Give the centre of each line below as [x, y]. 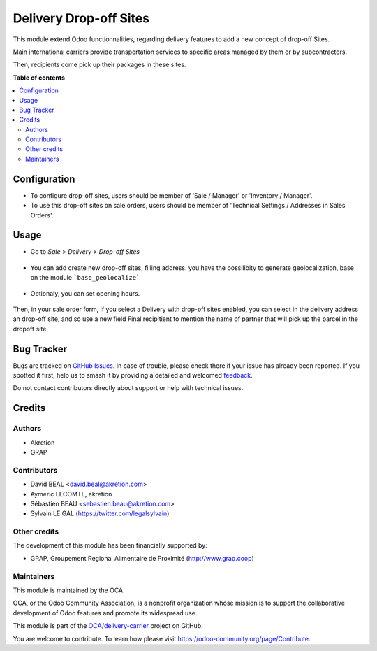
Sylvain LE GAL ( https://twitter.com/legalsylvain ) [100, 513]
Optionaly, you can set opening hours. [85, 293]
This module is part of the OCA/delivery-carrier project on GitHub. [108, 626]
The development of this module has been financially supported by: [110, 545]
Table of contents [39, 78]
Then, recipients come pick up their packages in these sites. [99, 65]
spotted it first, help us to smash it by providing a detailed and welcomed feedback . [133, 375]
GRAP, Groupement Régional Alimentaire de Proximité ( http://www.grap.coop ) [142, 558]
